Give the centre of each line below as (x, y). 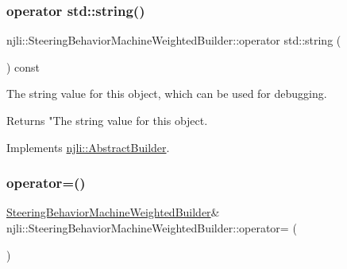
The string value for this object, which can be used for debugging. (167, 94)
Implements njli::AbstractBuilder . (88, 147)
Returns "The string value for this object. (107, 120)
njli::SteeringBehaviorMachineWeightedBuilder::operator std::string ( (174, 40)
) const (23, 66)
